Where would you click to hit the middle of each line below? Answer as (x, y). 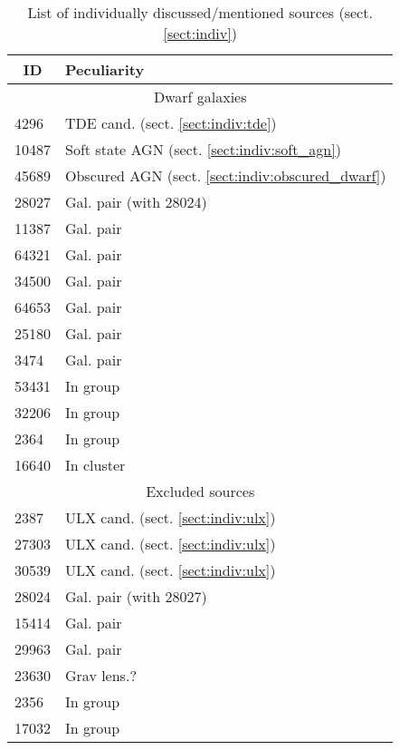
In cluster (95, 465)
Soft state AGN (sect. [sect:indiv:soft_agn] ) (203, 149)
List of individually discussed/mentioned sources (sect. (200, 12)
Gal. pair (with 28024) (136, 202)
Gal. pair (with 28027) (136, 596)
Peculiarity (105, 69)
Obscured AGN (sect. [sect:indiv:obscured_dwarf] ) (226, 175)
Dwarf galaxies (200, 97)
